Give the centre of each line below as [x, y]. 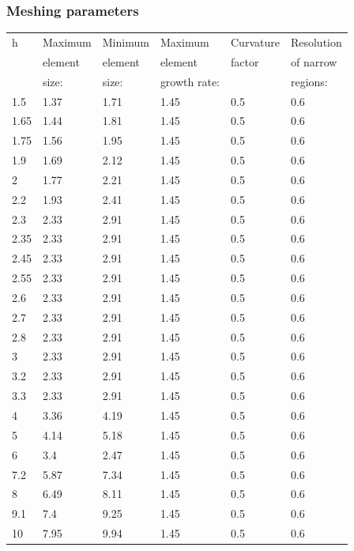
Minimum [126, 42]
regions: [309, 81]
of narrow [314, 61]
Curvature [255, 42]
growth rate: [190, 81]
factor [245, 61]
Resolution [316, 42]
